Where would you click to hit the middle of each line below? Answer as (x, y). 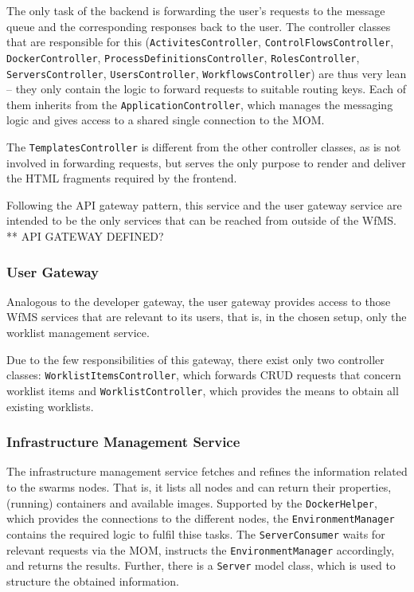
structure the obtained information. (93, 580)
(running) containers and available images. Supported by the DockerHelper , (192, 502)
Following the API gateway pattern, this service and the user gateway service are (204, 204)
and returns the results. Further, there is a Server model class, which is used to (201, 565)
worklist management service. (78, 333)
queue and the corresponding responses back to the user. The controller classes (199, 26)
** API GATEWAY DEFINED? (85, 236)
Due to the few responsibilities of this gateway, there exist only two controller (195, 359)
